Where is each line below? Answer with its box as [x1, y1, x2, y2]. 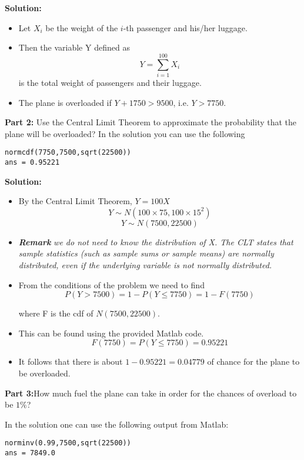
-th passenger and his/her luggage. [123, 21, 248, 34]
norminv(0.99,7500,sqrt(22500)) [5, 439, 131, 448]
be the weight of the [45, 21, 118, 34]
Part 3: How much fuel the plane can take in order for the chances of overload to [5, 386, 297, 399]
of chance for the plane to [207, 355, 300, 368]
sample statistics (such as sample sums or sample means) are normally [18, 247, 274, 259]
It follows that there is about [18, 355, 123, 368]
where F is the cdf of [18, 307, 93, 319]
